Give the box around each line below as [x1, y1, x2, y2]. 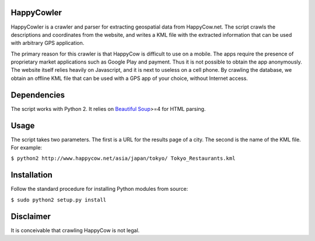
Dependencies [10, 90, 65, 100]
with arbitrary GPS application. [10, 40, 85, 47]
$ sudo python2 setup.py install [10, 196, 107, 203]
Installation [10, 170, 52, 180]
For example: [10, 144, 43, 151]
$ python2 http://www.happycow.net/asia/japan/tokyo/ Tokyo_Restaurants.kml [10, 155, 236, 162]
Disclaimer [10, 211, 51, 221]
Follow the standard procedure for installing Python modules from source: [10, 186, 188, 193]
